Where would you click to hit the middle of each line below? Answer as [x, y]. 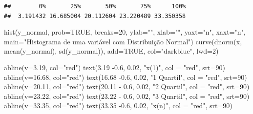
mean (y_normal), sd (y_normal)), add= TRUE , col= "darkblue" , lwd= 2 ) [111, 51]
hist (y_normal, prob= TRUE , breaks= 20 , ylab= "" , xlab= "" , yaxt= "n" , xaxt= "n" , [125, 32]
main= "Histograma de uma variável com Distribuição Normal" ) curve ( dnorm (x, [123, 41]
